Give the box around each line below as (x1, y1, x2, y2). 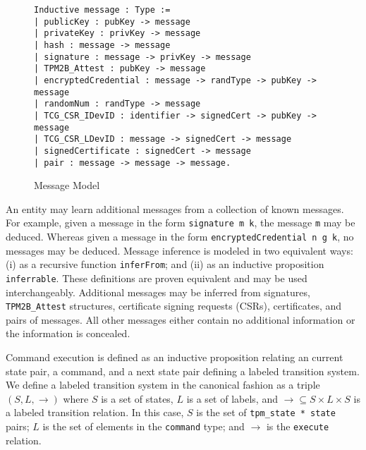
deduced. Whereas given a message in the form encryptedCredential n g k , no (6, 229, 354, 244)
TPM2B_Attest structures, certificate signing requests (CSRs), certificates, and (6, 298, 342, 313)
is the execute (266, 419, 329, 434)
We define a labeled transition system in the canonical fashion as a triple (6, 377, 320, 392)
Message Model (34, 178, 100, 193)
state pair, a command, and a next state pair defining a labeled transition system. (6, 363, 360, 378)
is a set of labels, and (186, 391, 278, 406)
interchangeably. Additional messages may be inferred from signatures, (6, 284, 310, 299)
